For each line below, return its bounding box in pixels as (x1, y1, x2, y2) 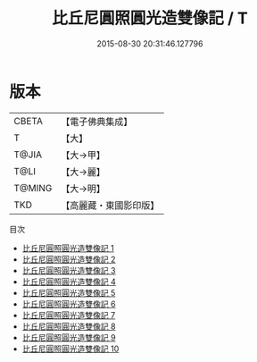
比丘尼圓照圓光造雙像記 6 (21, 299, 116, 309)
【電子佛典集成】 (61, 115, 133, 128)
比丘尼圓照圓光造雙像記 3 (21, 265, 116, 275)
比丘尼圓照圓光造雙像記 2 (21, 254, 116, 265)
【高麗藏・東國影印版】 (61, 198, 160, 211)
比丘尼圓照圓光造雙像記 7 (21, 309, 116, 320)
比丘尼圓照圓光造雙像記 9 (21, 332, 116, 342)
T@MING (13, 181, 53, 194)
